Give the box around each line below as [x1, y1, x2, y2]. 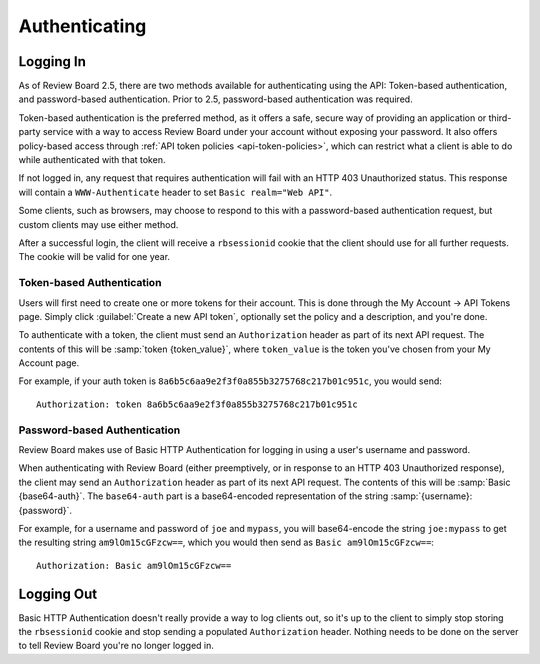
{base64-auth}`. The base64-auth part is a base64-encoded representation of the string [18, 490, 389, 502]
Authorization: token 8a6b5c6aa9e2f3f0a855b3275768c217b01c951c [36, 398, 359, 410]
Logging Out [18, 585, 98, 602]
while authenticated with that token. [18, 154, 166, 166]
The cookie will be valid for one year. [18, 251, 170, 263]
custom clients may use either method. [18, 218, 179, 230]
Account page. [18, 357, 80, 369]
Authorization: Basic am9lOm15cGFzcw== [36, 560, 232, 571]
